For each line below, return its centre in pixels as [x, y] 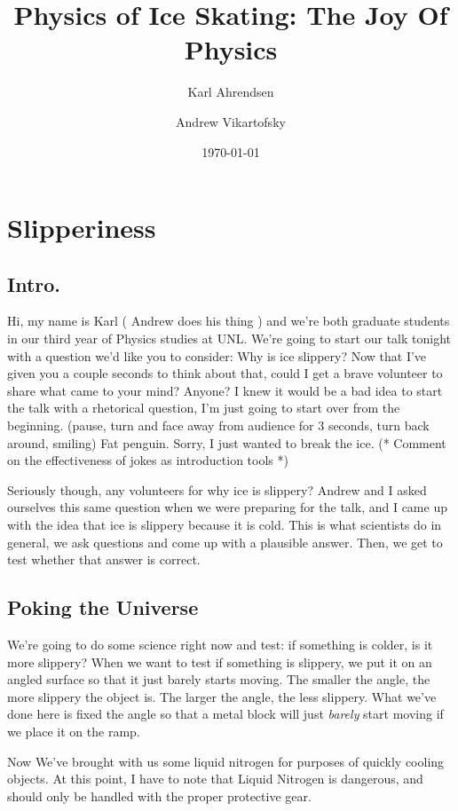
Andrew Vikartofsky [231, 121]
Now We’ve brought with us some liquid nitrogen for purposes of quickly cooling [226, 761]
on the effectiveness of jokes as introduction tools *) [148, 460]
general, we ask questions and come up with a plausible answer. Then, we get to [225, 542]
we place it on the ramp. [74, 731]
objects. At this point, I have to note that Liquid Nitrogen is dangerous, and [215, 779]
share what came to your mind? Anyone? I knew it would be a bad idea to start [225, 390]
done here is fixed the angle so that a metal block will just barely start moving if [225, 714]
